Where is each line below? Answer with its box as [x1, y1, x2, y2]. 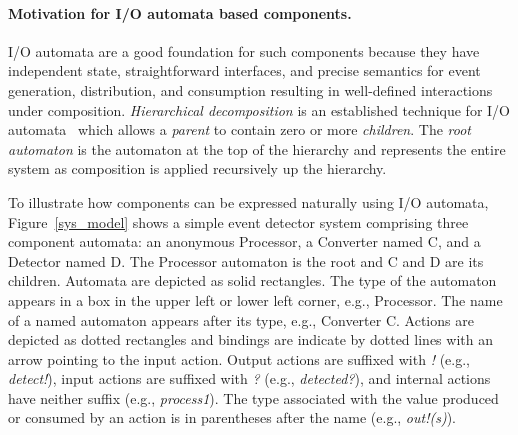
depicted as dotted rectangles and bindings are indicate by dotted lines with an [8, 329, 493, 350]
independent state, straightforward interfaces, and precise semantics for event [8, 60, 481, 81]
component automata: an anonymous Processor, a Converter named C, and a [8, 231, 481, 252]
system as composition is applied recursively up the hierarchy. [8, 158, 387, 179]
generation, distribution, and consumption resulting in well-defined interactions [8, 79, 493, 100]
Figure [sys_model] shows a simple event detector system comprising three [8, 211, 469, 232]
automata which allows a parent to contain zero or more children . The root [8, 119, 471, 140]
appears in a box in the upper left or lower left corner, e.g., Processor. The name [8, 289, 503, 310]
